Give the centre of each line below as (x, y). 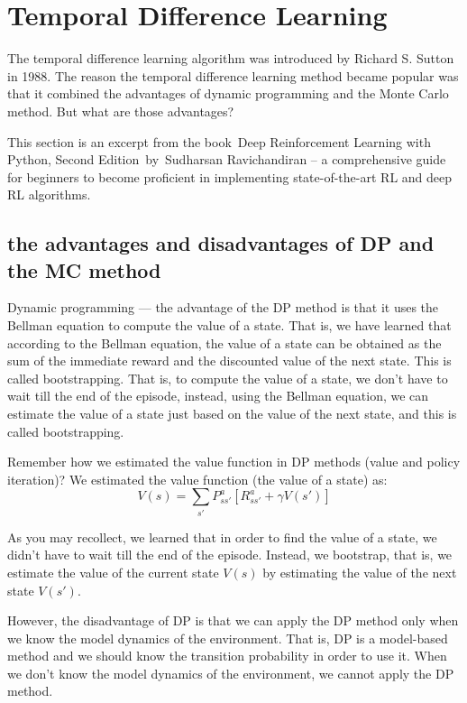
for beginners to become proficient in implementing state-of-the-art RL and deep (230, 176)
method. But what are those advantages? (121, 111)
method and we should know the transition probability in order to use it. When (227, 656)
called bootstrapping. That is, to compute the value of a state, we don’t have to (228, 378)
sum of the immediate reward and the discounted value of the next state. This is (229, 361)
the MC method (84, 269)
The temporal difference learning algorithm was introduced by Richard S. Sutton (231, 58)
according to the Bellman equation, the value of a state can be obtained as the (224, 342)
